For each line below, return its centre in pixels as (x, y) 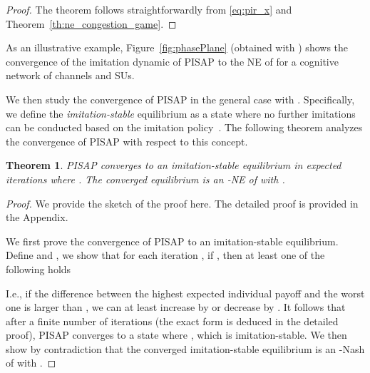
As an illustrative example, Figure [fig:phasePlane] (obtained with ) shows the (177, 47)
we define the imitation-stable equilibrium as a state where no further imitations (181, 113)
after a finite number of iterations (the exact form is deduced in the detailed (172, 321)
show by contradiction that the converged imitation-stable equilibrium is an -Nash (185, 348)
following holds (38, 269)
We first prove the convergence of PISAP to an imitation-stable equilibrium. (172, 241)
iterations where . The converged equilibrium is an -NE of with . (145, 179)
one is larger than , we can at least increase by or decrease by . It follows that (176, 307)
